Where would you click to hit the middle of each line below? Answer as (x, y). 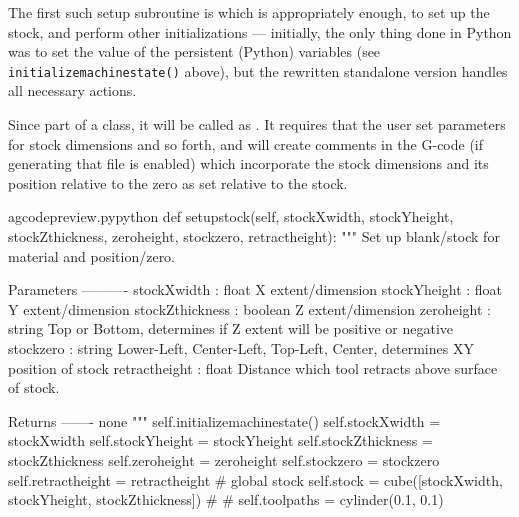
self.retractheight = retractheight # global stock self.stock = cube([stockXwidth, (255, 479)
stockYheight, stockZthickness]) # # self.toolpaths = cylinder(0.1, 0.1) (226, 499)
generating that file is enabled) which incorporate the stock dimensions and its (248, 163)
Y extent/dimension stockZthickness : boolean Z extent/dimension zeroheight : (250, 308)
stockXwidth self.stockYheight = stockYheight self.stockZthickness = (220, 440)
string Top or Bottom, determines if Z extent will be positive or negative (231, 328)
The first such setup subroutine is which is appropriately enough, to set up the (249, 12)
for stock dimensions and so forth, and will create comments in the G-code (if (246, 143)
